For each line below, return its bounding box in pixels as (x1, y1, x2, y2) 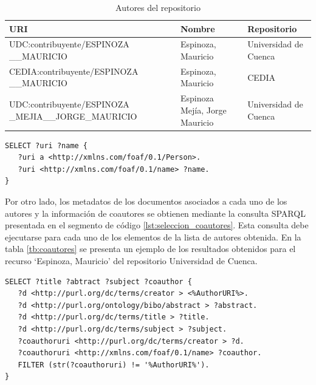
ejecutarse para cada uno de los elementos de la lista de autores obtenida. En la (5, 230, 301, 243)
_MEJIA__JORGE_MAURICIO (9, 109, 137, 122)
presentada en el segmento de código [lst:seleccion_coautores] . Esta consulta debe (5, 219, 309, 231)
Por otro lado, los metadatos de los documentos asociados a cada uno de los (5, 194, 287, 207)
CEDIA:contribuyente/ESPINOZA (9, 64, 139, 77)
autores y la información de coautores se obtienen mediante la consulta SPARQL (5, 206, 306, 219)
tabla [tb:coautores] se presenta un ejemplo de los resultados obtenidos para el (5, 242, 296, 255)
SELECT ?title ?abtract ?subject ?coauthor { (5, 277, 192, 286)
